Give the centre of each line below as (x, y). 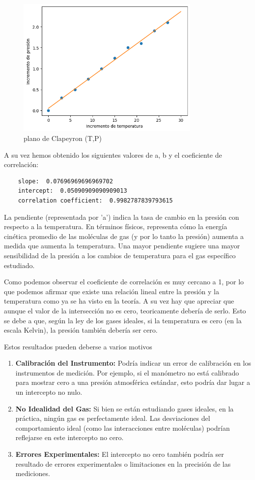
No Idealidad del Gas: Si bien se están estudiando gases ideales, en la (125, 408)
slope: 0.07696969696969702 (65, 181)
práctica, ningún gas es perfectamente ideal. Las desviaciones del (113, 418)
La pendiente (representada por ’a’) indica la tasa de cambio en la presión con (122, 217)
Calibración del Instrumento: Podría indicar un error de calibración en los (133, 363)
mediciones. (33, 473)
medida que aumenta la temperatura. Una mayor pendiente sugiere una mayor (122, 246)
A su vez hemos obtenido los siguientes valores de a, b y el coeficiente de (113, 154)
